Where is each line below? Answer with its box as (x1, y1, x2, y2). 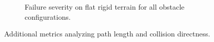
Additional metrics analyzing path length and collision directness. (4, 28, 210, 39)
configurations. (25, 11, 71, 22)
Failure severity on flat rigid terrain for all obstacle (25, 2, 185, 12)
